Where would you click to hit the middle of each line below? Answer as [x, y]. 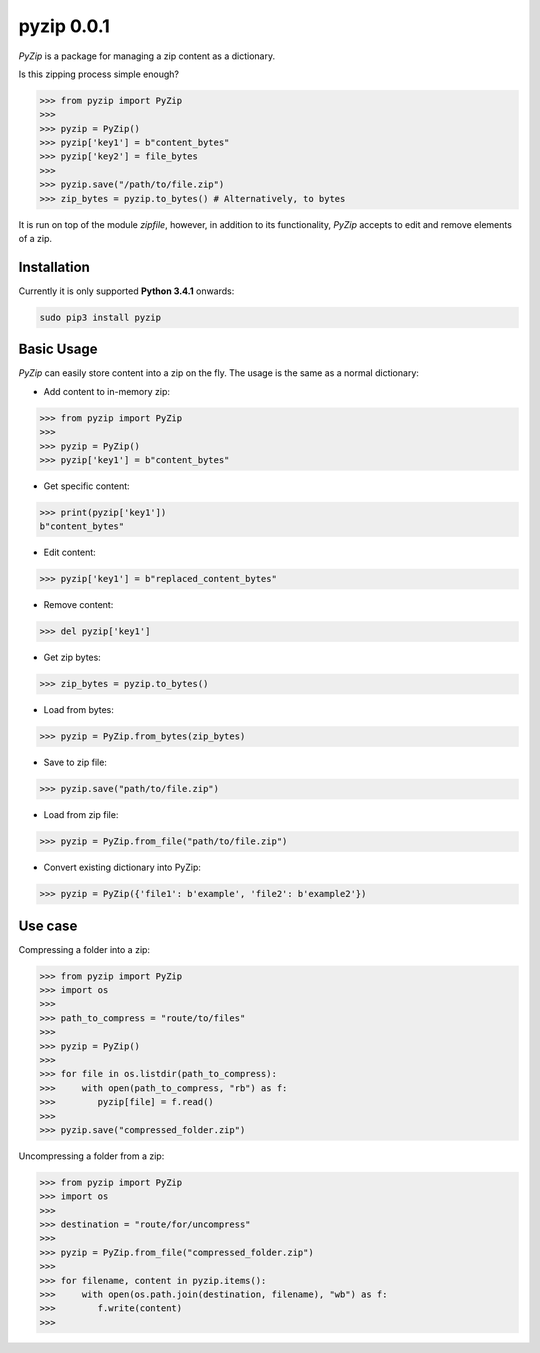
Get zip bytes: [72, 657]
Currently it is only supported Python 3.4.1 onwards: [126, 291]
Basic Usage [58, 349]
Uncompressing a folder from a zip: [91, 1156]
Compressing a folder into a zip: [84, 949]
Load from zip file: [81, 815]
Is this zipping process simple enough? [99, 74]
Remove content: [78, 605]
